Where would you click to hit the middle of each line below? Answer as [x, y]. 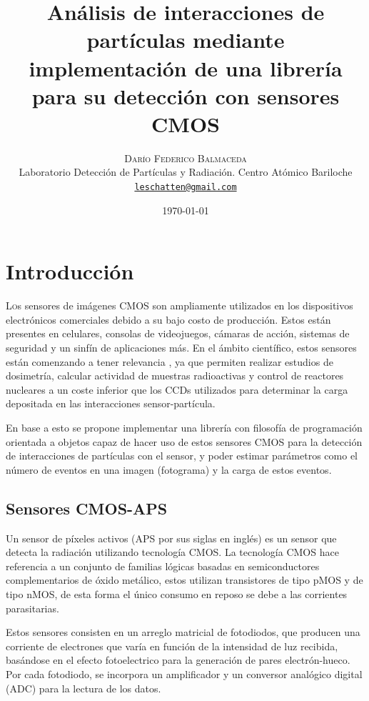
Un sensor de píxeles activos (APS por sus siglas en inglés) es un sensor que [171, 538]
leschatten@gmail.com [186, 188]
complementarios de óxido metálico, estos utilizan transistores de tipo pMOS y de [184, 580]
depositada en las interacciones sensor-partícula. [111, 403]
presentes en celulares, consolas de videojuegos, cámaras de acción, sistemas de [178, 333]
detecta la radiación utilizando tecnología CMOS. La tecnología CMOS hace [172, 552]
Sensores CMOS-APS [87, 508]
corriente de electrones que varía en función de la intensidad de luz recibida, [172, 646]
